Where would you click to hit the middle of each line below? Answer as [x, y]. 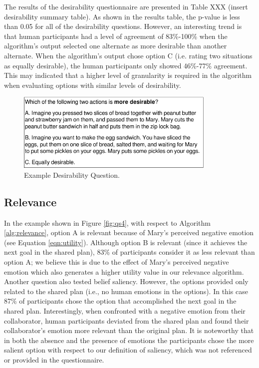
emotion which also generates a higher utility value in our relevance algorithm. [124, 271]
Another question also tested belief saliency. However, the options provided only [126, 281]
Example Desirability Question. [72, 175]
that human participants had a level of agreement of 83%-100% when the [116, 36]
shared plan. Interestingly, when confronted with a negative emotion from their [125, 310]
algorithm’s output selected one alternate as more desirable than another [116, 46]
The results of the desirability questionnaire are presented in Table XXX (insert [126, 6]
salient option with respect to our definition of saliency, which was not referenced [128, 350]
